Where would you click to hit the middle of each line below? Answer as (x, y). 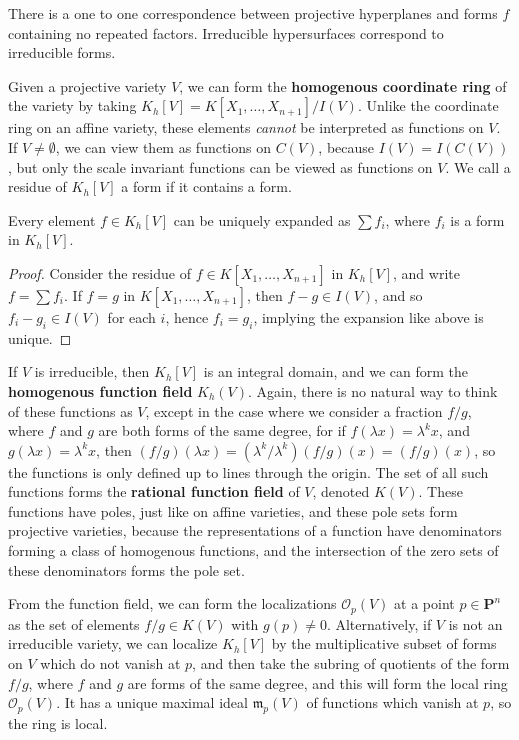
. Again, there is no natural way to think (372, 390)
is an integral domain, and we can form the (336, 371)
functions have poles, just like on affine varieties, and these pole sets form (233, 510)
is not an (475, 623)
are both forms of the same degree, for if (222, 430)
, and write (426, 272)
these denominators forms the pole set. (126, 569)
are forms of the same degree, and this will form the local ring (317, 682)
